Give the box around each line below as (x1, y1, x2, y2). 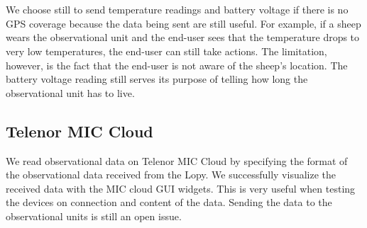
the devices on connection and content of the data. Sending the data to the (6, 195, 332, 210)
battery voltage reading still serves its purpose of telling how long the (6, 72, 308, 86)
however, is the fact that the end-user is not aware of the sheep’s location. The (6, 57, 348, 72)
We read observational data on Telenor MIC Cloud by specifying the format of (6, 153, 348, 168)
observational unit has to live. (6, 85, 135, 100)
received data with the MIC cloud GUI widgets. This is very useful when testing (6, 181, 356, 195)
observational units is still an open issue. (6, 208, 182, 223)
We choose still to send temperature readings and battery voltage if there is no (6, 2, 349, 17)
